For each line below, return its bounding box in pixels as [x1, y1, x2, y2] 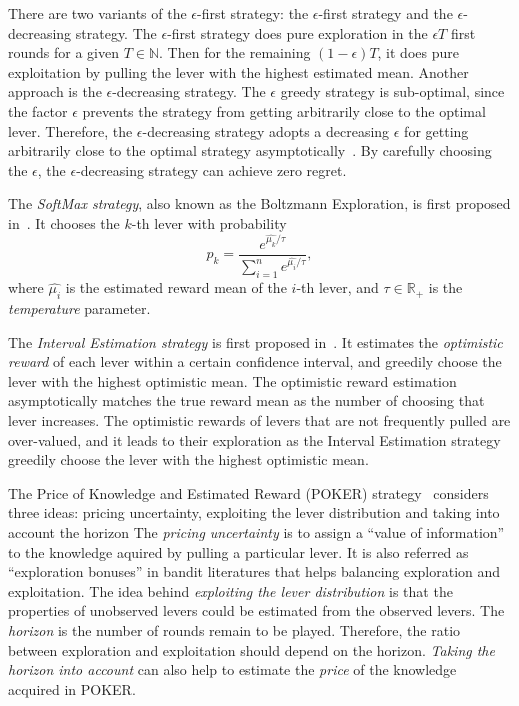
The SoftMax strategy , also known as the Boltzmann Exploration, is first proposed [8, 193, 511, 214]
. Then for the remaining [159, 42, 311, 63]
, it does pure [377, 42, 459, 63]
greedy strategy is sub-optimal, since [280, 81, 505, 102]
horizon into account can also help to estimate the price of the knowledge [8, 659, 457, 680]
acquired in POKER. [8, 678, 136, 699]
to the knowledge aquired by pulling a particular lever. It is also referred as [8, 541, 469, 562]
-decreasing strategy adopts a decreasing [142, 120, 390, 141]
